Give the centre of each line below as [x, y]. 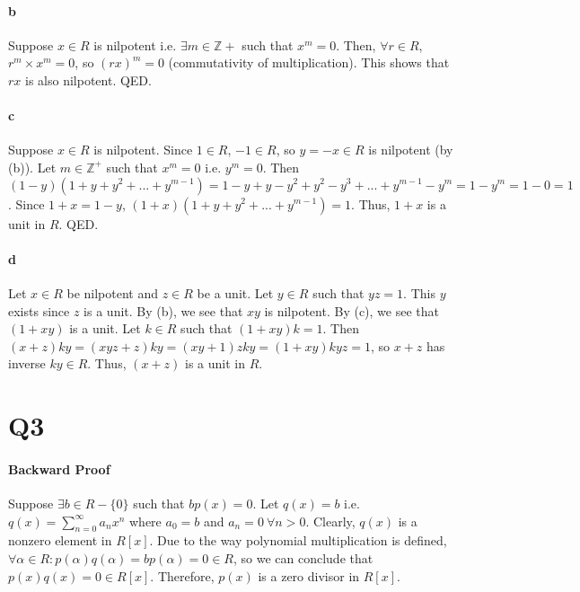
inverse [27, 363]
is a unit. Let [105, 328]
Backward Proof [59, 468]
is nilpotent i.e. [135, 44]
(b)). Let [32, 167]
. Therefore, [182, 575]
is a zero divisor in [309, 575]
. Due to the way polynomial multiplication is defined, [298, 540]
